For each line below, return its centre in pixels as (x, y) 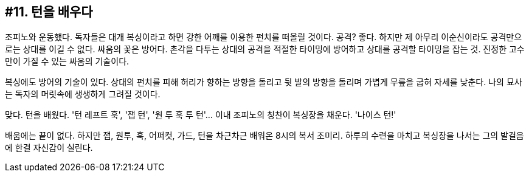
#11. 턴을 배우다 (49, 12)
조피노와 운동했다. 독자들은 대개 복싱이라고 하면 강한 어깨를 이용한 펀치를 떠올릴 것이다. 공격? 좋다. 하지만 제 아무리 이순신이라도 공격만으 (264, 37)
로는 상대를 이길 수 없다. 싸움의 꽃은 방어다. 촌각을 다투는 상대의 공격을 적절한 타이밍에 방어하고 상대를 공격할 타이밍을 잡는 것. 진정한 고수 (265, 49)
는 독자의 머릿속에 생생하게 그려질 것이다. (83, 94)
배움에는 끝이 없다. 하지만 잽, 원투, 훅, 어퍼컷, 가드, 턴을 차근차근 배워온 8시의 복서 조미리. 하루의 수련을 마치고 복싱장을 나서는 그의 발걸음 (264, 136)
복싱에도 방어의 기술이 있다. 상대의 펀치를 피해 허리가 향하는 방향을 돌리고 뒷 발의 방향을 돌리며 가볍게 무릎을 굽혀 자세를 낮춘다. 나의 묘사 (264, 82)
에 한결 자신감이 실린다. (49, 148)
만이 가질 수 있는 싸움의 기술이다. (67, 61)
